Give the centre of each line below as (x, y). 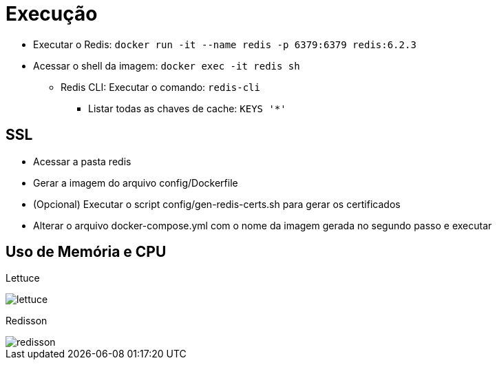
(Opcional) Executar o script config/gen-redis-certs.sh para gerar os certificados (217, 204)
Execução (52, 14)
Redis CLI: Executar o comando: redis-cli (160, 87)
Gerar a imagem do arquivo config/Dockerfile (136, 182)
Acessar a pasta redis (82, 161)
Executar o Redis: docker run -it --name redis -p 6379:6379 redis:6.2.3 (225, 44)
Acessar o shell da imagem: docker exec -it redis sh (167, 65)
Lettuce (23, 278)
